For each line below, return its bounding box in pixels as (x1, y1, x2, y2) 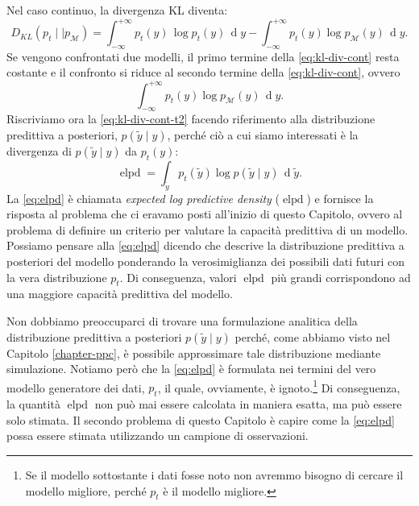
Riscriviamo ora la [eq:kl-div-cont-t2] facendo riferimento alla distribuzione (6, 110, 375, 127)
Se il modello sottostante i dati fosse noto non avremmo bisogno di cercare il (25, 466, 404, 483)
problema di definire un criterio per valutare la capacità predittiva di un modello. (6, 221, 409, 238)
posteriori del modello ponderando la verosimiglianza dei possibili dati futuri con (6, 252, 405, 269)
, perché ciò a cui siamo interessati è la (167, 126, 359, 143)
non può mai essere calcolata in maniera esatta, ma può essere (94, 396, 402, 413)
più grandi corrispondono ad (271, 268, 411, 285)
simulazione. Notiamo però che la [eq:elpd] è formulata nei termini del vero (6, 360, 376, 377)
